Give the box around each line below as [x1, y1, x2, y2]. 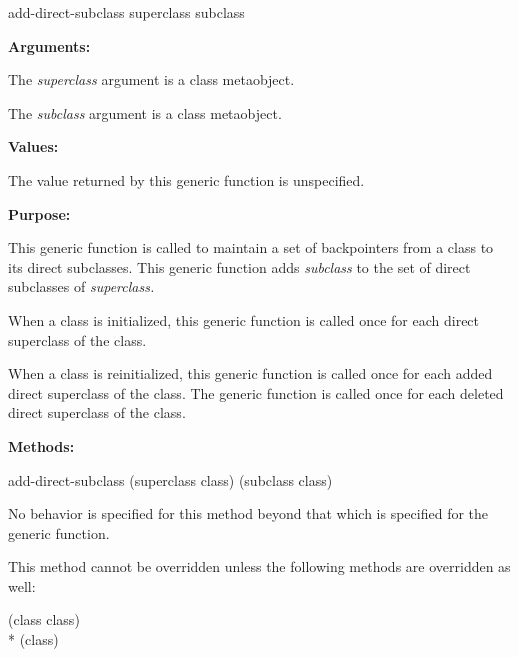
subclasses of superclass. [8, 276, 155, 297]
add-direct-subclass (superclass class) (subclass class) [8, 469, 333, 490]
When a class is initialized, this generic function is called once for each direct [8, 309, 480, 330]
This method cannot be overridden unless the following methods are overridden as [8, 556, 511, 577]
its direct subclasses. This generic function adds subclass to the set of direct [8, 256, 471, 277]
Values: [8, 136, 59, 157]
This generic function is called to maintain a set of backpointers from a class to [8, 237, 494, 258]
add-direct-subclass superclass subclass [8, 2, 245, 22]
